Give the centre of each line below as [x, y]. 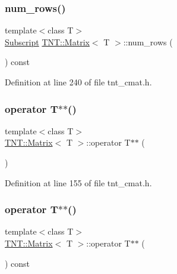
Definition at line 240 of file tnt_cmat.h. [78, 82]
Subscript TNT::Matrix [47, 41]
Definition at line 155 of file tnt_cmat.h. [78, 182]
